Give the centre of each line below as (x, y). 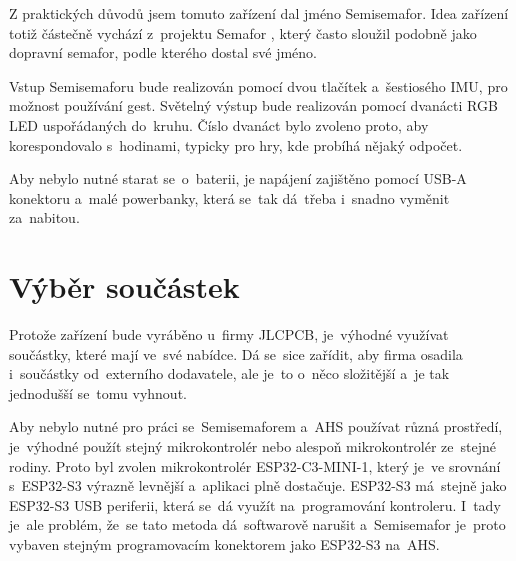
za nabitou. (44, 217)
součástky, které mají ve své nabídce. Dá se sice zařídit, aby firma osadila (236, 353)
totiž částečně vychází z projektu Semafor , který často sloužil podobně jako (243, 32)
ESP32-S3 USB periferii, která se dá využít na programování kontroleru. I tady (255, 504)
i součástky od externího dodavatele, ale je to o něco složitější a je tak (229, 373)
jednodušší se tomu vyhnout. (98, 392)
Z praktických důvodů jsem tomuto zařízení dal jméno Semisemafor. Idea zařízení (259, 13)
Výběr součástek (124, 286)
